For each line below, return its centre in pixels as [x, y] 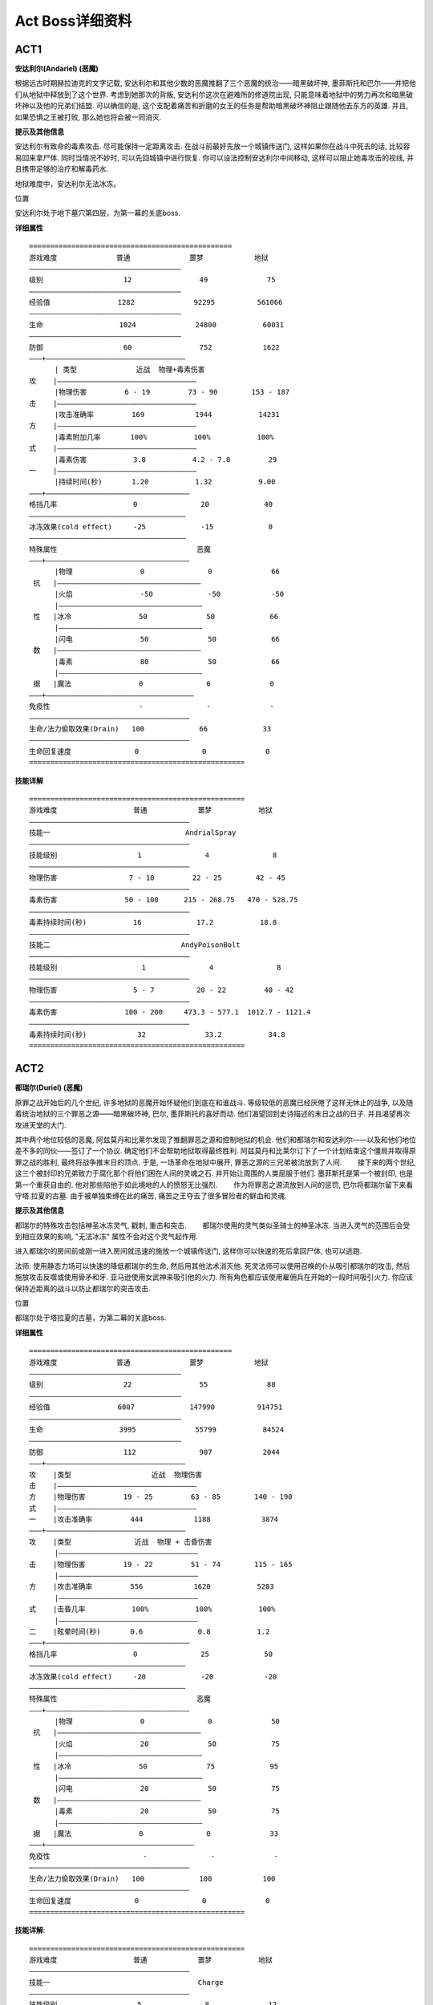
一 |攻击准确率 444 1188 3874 [154, 1519]
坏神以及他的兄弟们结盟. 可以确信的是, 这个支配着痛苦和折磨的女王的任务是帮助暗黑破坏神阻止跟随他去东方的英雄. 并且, [211, 106]
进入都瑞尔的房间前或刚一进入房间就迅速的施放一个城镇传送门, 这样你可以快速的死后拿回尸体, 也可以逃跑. [188, 1251]
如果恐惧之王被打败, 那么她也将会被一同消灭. [88, 117]
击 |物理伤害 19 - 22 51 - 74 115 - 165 [161, 1564]
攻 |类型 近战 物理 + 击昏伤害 [121, 1541]
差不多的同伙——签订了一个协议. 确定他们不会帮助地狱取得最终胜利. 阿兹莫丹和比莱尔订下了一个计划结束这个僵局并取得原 [215, 1151]
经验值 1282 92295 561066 [156, 302]
